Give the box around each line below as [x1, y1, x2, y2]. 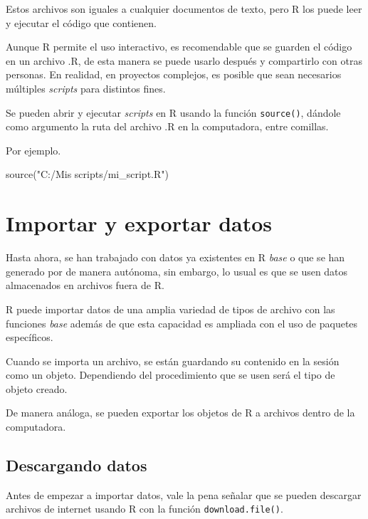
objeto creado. [6, 381, 68, 396]
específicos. [6, 330, 53, 345]
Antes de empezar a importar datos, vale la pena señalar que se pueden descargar [6, 487, 362, 502]
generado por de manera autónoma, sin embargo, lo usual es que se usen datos [6, 263, 348, 278]
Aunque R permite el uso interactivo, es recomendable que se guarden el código [6, 39, 352, 54]
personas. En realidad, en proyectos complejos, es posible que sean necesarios [6, 67, 342, 82]
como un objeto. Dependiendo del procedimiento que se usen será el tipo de [6, 367, 335, 382]
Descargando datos [6, 454, 147, 476]
